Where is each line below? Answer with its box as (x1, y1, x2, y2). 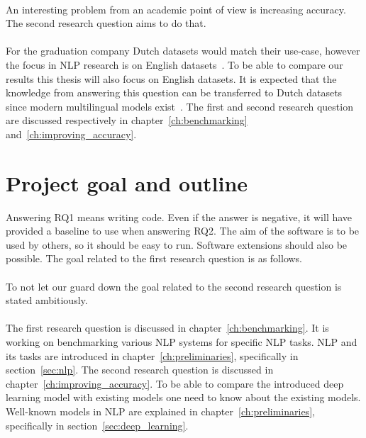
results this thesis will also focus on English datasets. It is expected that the (6, 71, 337, 86)
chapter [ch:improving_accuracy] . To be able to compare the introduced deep (6, 376, 344, 391)
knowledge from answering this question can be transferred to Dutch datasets (6, 85, 343, 100)
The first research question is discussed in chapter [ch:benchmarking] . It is (6, 320, 329, 335)
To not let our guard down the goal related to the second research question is (6, 279, 342, 293)
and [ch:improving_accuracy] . (6, 126, 137, 141)
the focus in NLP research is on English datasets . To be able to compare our (6, 57, 343, 72)
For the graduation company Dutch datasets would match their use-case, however (6, 43, 360, 58)
